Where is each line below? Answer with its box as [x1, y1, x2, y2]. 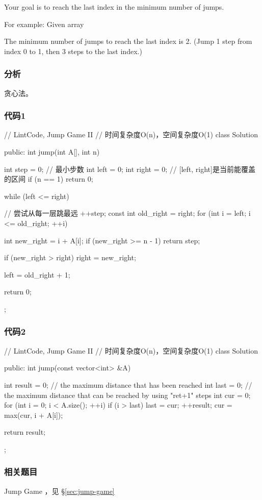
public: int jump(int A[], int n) [4, 146, 100, 157]
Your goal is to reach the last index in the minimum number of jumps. [4, 2, 224, 12]
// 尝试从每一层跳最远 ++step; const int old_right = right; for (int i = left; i [4, 208, 251, 218]
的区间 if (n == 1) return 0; [4, 173, 93, 184]
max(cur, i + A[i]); [4, 409, 63, 420]
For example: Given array [4, 18, 84, 29]
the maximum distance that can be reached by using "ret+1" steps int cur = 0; [4, 389, 251, 400]
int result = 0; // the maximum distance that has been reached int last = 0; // [4, 379, 252, 390]
